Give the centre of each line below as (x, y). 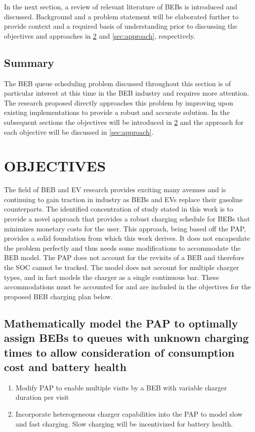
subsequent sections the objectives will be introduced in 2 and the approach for (124, 122)
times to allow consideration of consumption (119, 352)
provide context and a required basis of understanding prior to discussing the (121, 26)
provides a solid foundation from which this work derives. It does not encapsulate (127, 238)
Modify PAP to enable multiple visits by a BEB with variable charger (121, 387)
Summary (29, 62)
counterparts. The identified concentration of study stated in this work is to (119, 209)
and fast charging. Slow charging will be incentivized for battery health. (124, 423)
